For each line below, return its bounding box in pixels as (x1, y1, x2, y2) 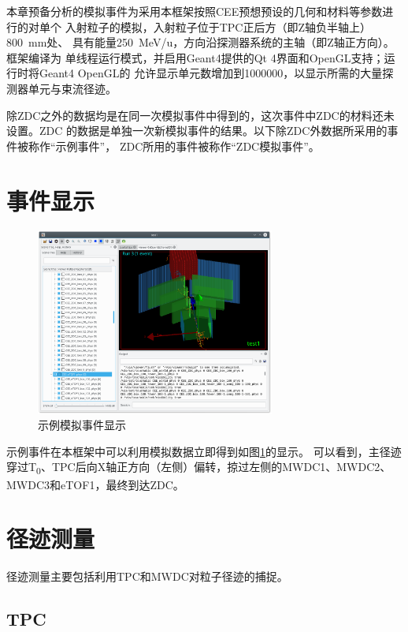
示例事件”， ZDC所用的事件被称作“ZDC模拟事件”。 (55, 137, 320, 154)
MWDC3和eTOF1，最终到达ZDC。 (6, 476, 184, 492)
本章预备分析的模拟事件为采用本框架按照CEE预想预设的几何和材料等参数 (6, 3, 383, 19)
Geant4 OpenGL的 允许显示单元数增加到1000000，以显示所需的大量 (39, 65, 383, 81)
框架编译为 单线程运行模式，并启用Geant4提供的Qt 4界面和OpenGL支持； (6, 49, 384, 65)
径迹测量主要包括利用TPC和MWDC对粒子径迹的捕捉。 (6, 568, 288, 585)
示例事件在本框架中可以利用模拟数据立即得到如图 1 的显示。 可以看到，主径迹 (6, 443, 402, 459)
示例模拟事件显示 (38, 417, 126, 433)
